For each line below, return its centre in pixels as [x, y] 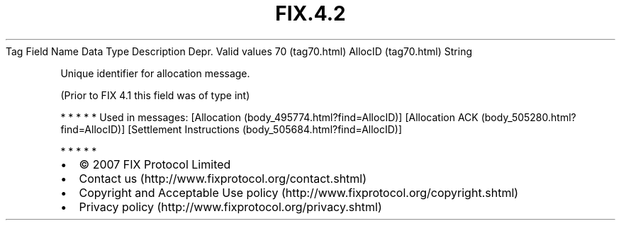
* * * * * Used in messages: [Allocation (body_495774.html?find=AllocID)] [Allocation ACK [269, 117]
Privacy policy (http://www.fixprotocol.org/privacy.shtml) [230, 207]
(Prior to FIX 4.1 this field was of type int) [155, 95]
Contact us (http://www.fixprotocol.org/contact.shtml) [223, 178]
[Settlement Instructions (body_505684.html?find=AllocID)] [265, 129]
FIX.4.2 [310, 13]
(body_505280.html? [528, 117]
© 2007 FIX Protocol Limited [155, 164]
